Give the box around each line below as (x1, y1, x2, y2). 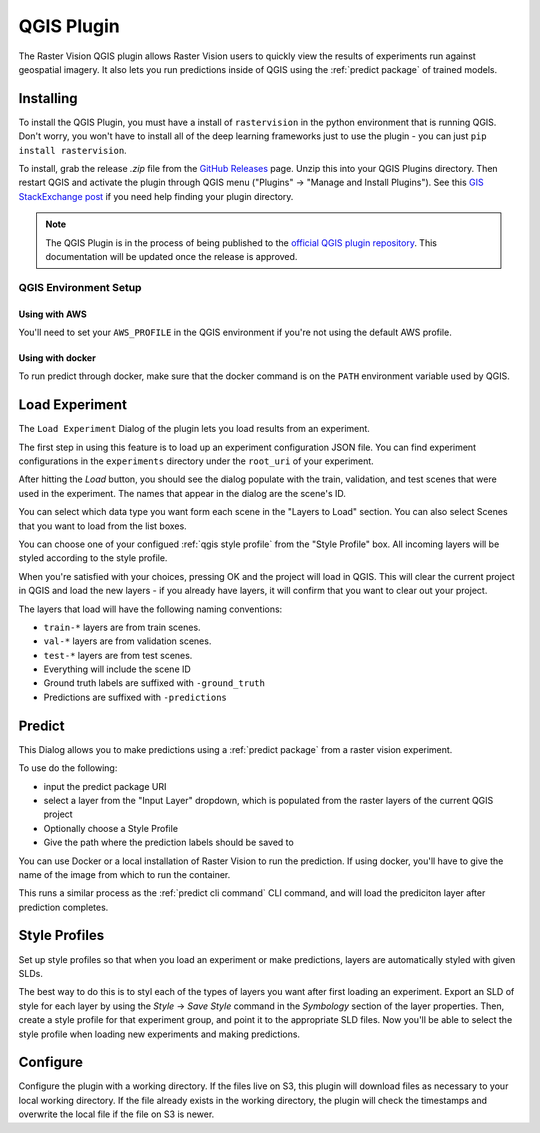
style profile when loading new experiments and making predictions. (18, 1028, 300, 1040)
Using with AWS (18, 308, 87, 320)
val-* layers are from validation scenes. (43, 635, 212, 647)
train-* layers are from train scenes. (43, 621, 201, 633)
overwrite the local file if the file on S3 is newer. (18, 1108, 215, 1120)
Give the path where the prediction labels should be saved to (43, 836, 294, 849)
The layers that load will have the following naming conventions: (18, 603, 283, 615)
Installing (18, 90, 79, 107)
